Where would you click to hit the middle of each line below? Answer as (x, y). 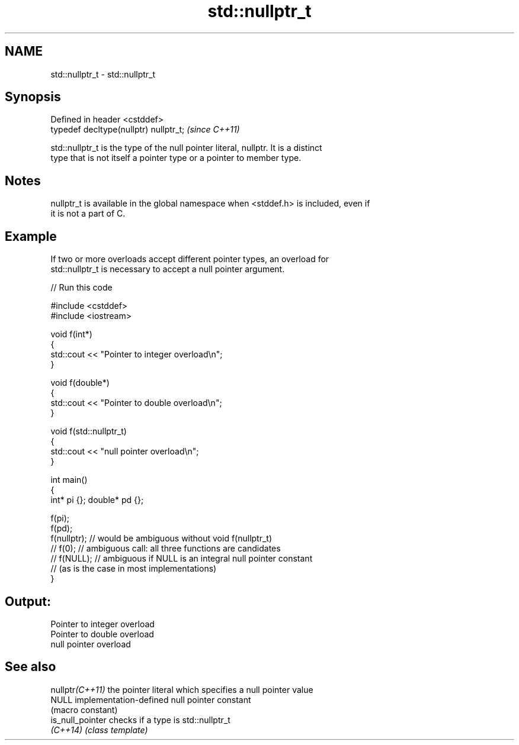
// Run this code (81, 288)
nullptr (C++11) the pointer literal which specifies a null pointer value (182, 689)
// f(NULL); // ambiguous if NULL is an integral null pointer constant (182, 559)
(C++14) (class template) (99, 730)
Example (31, 236)
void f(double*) (80, 383)
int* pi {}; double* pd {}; (97, 500)
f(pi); (60, 518)
